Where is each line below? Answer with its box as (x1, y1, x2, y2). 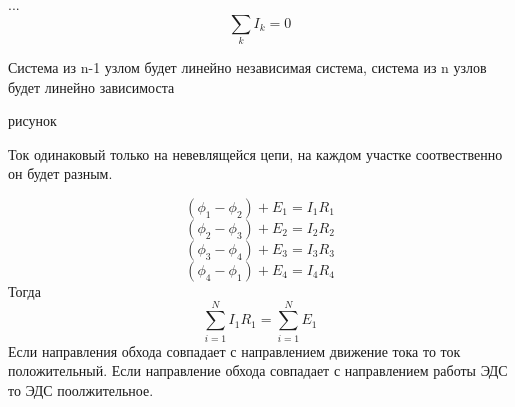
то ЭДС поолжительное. (8, 379, 154, 400)
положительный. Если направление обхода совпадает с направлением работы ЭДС (8, 360, 508, 381)
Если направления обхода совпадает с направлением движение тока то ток (8, 340, 461, 361)
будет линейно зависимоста (8, 76, 175, 97)
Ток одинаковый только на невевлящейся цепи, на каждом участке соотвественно (8, 143, 503, 164)
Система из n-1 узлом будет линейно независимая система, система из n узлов (8, 56, 487, 77)
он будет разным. (8, 163, 113, 184)
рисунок (8, 110, 57, 131)
